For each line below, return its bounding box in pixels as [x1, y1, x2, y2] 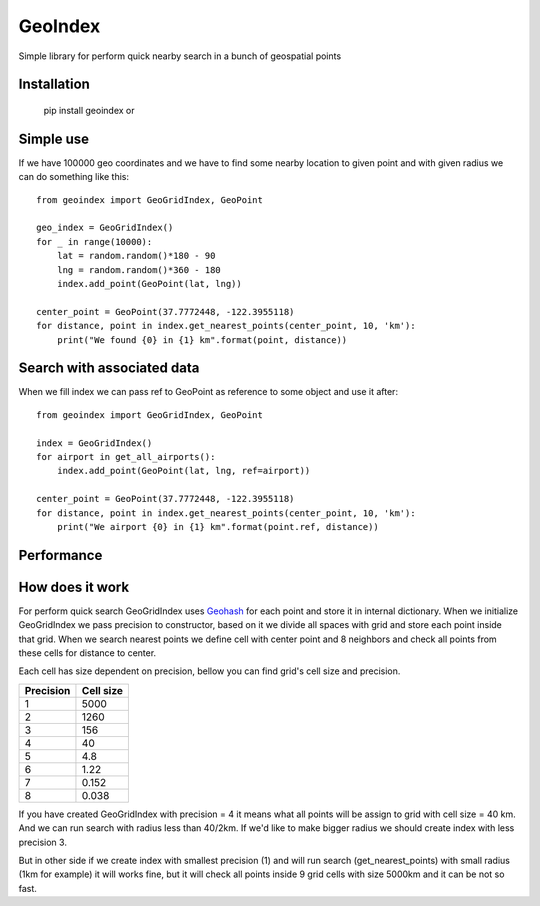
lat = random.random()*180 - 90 [56, 250, 216, 262]
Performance [18, 546, 103, 564]
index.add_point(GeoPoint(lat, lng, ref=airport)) [56, 465, 311, 477]
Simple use [18, 130, 90, 147]
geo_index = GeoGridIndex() [36, 222, 174, 234]
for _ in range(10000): [36, 236, 153, 247]
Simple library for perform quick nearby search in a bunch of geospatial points [18, 50, 342, 62]
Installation [18, 76, 90, 93]
